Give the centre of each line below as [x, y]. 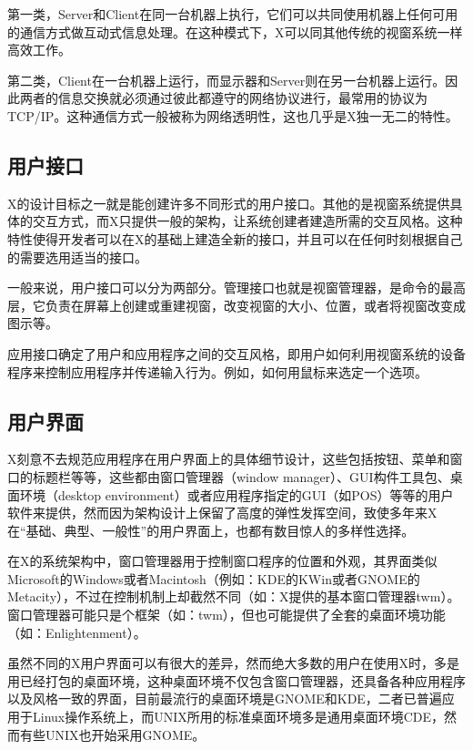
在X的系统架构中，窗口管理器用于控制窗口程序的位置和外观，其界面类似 [222, 561]
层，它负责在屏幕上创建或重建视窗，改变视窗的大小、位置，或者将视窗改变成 [236, 305]
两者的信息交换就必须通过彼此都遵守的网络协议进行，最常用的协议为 [223, 98]
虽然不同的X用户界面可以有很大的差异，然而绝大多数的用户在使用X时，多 [227, 663]
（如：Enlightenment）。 [77, 632]
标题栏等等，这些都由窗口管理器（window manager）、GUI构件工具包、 [241, 476]
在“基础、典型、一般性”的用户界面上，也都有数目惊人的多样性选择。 [211, 530]
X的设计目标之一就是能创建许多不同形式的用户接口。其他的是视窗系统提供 [229, 203]
